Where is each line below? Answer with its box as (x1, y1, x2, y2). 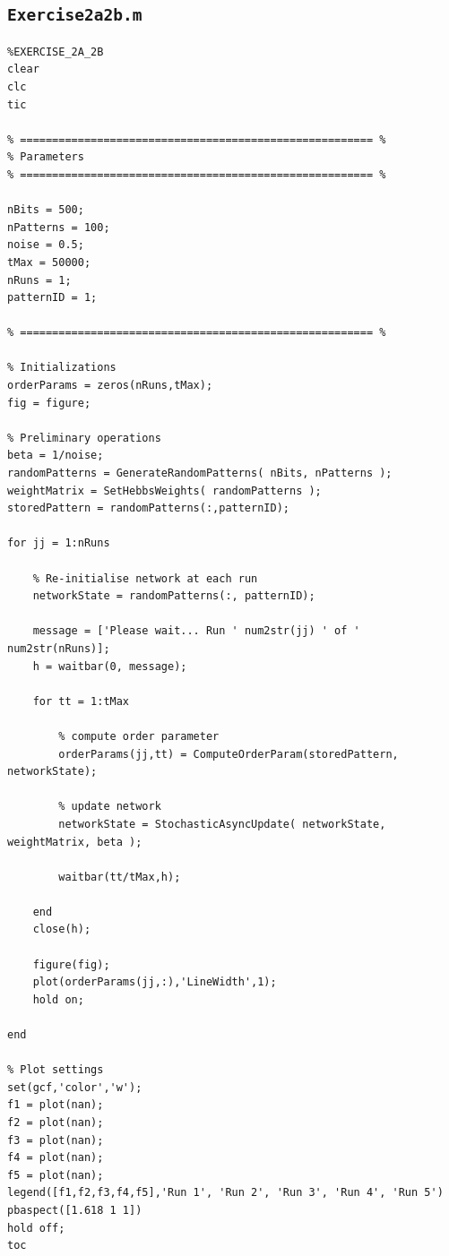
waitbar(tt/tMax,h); (58, 870, 181, 883)
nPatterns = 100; (7, 220, 110, 234)
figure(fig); (32, 958, 110, 971)
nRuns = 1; (7, 273, 72, 287)
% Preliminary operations (7, 431, 161, 444)
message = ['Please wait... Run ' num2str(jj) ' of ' (32, 624, 360, 638)
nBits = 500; (7, 203, 84, 217)
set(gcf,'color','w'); (7, 1080, 142, 1094)
